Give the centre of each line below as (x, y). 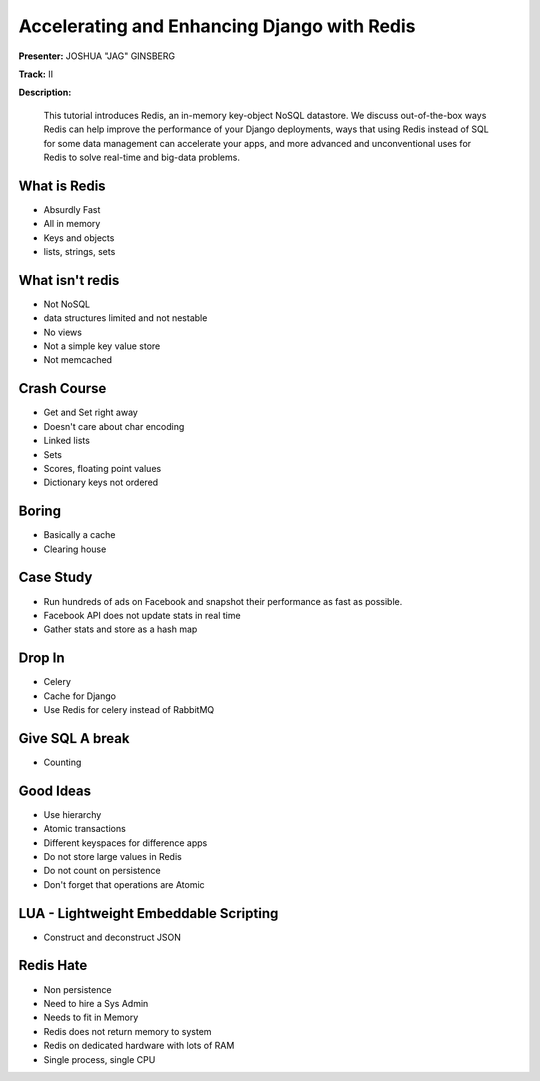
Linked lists (66, 441)
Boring (40, 511)
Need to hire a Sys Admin (96, 1003)
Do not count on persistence (102, 871)
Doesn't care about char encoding (114, 426)
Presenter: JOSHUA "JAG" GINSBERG (96, 56)
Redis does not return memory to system (127, 1031)
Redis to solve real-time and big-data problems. (141, 157)
